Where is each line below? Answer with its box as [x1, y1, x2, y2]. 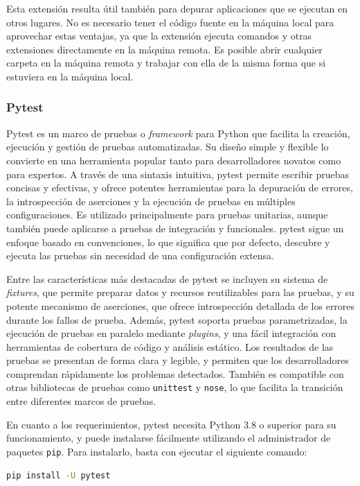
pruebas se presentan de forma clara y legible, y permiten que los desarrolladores [6, 353, 349, 367]
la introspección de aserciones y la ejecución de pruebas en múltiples [6, 193, 296, 208]
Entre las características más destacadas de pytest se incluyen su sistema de [6, 271, 328, 286]
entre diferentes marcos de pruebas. [6, 394, 156, 408]
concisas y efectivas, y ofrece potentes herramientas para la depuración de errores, [6, 180, 353, 195]
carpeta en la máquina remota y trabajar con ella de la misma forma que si [6, 55, 326, 70]
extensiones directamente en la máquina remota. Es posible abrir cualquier [6, 42, 323, 56]
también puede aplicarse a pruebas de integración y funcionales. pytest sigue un [6, 220, 344, 235]
